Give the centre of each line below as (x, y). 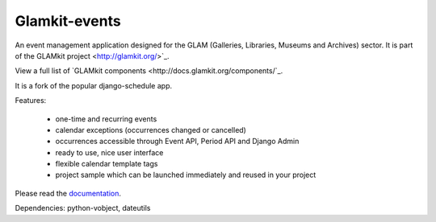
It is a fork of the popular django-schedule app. (94, 85)
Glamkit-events (68, 21)
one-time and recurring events (106, 119)
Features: (31, 101)
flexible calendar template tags (107, 164)
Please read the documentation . (68, 193)
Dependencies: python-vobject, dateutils (83, 208)
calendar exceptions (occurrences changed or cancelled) (151, 129)
